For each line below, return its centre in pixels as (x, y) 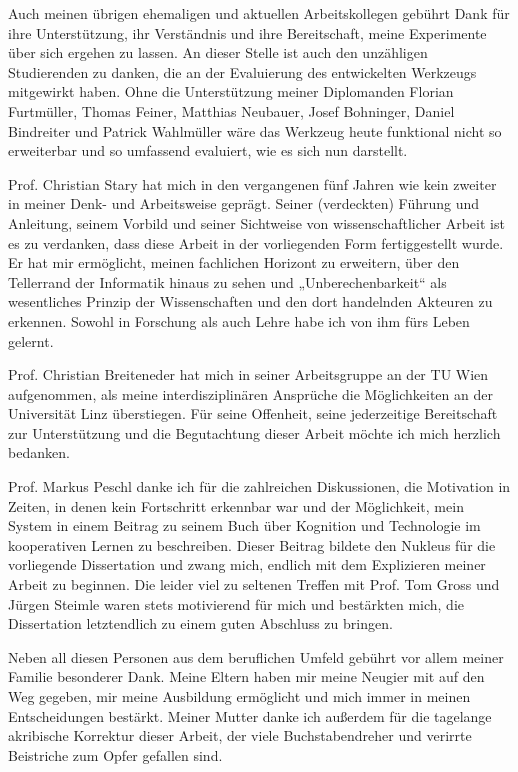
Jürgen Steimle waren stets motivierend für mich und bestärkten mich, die (236, 603)
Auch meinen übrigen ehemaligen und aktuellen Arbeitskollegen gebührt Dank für (259, 13)
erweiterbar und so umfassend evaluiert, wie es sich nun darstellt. (208, 150)
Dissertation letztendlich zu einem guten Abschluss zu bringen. (200, 623)
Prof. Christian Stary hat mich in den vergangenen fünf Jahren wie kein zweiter (252, 183)
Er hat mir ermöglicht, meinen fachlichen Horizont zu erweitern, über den (234, 262)
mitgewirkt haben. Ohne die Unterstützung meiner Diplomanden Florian (231, 91)
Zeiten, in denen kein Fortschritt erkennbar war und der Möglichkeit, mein (236, 505)
